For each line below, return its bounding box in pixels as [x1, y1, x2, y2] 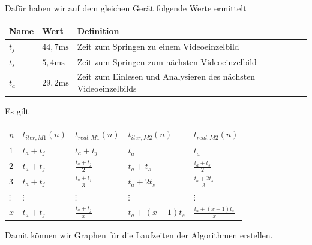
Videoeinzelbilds [77, 82, 137, 95]
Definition [77, 25, 119, 37]
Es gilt [5, 105, 29, 117]
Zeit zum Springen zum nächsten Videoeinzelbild [77, 55, 257, 68]
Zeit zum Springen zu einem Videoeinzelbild [77, 40, 239, 53]
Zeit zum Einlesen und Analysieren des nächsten [77, 70, 256, 83]
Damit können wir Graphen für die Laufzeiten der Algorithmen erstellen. [5, 228, 273, 241]
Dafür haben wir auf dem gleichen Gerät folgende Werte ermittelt [5, 2, 247, 14]
